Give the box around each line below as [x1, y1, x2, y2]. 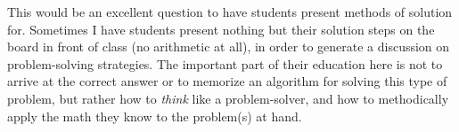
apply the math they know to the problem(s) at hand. [7, 106, 302, 125]
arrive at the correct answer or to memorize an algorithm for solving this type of [7, 72, 447, 90]
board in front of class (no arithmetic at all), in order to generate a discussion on [7, 37, 450, 56]
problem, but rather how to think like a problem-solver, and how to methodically [7, 89, 449, 107]
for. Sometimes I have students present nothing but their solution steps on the [7, 19, 435, 38]
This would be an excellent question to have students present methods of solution [7, 3, 453, 20]
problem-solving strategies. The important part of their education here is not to [7, 54, 443, 73]
